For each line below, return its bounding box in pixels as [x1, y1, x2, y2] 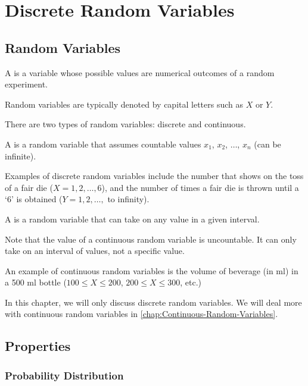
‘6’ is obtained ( [5, 193, 63, 205]
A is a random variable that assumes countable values [5, 137, 201, 150]
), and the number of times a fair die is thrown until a [101, 181, 299, 193]
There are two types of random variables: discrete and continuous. [5, 118, 246, 130]
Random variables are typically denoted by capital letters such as [5, 98, 243, 110]
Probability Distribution [5, 368, 124, 382]
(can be [254, 137, 281, 150]
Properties [5, 337, 71, 355]
